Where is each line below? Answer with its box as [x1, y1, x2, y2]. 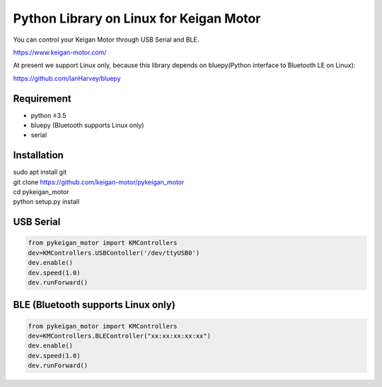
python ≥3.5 [30, 111, 66, 119]
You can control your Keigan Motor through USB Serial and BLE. [13, 35, 199, 44]
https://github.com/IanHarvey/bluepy [13, 74, 121, 83]
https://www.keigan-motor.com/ [13, 48, 107, 56]
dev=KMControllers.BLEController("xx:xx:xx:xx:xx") [28, 332, 212, 340]
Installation [13, 149, 64, 162]
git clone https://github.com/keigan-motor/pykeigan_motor [13, 177, 185, 186]
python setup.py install [13, 198, 80, 206]
